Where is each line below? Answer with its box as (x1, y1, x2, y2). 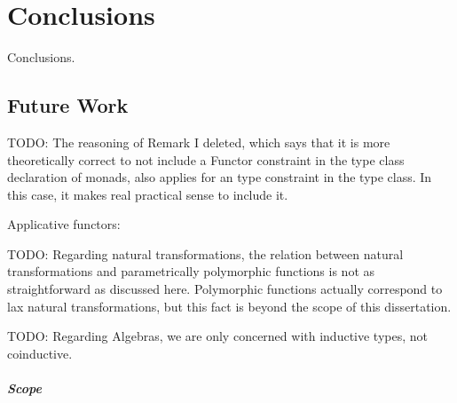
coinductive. (7, 344, 73, 362)
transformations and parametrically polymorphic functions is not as (7, 262, 375, 281)
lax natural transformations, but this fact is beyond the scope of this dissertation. (7, 296, 452, 315)
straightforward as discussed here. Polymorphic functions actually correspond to (7, 280, 443, 298)
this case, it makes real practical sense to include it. (7, 185, 288, 203)
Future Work (7, 91, 129, 119)
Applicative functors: (7, 215, 121, 233)
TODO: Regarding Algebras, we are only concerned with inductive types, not (7, 327, 428, 345)
